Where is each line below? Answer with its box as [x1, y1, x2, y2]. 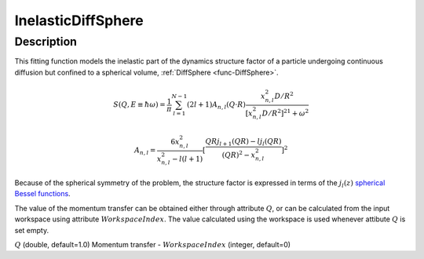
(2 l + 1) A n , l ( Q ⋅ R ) [187, 100, 247, 111]
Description [14, 35, 78, 49]
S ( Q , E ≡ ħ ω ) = [113, 100, 166, 109]
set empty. [14, 225, 49, 235]
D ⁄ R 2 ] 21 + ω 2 [261, 107, 309, 118]
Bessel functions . [14, 189, 71, 199]
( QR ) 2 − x [221, 149, 256, 159]
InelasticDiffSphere [14, 12, 144, 29]
